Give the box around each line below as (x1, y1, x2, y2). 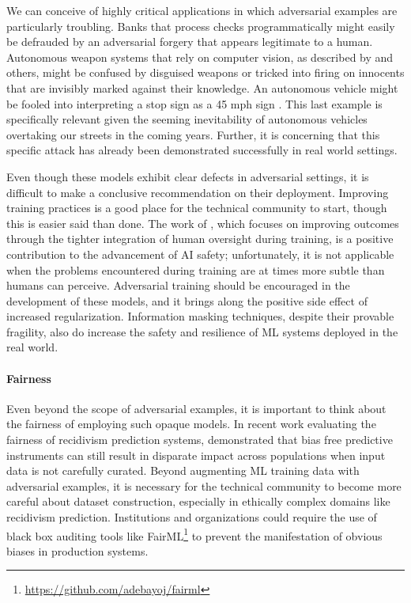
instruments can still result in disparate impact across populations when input (6, 446, 386, 463)
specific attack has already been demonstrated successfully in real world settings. (6, 142, 398, 158)
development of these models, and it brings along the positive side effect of (6, 292, 368, 309)
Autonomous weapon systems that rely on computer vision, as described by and (6, 48, 394, 65)
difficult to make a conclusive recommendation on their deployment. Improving (6, 184, 389, 200)
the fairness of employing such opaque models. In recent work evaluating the (6, 415, 376, 432)
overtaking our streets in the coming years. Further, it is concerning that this (6, 126, 380, 142)
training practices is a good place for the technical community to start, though (6, 199, 387, 216)
